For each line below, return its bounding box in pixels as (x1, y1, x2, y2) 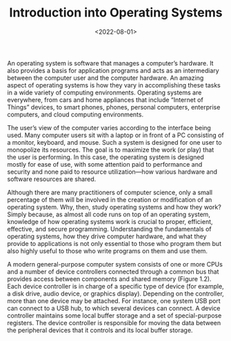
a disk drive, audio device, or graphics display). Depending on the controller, (7, 289, 224, 298)
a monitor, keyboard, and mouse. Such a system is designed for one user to (7, 138, 222, 146)
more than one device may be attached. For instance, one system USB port (7, 296, 221, 304)
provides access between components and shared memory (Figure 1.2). (7, 274, 212, 283)
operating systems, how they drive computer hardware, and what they (7, 232, 207, 240)
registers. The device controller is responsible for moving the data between (7, 318, 221, 327)
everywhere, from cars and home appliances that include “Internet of (7, 95, 203, 104)
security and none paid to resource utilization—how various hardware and (7, 167, 218, 176)
